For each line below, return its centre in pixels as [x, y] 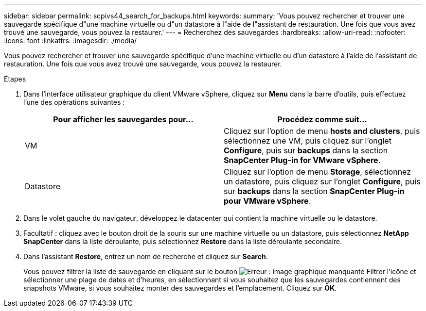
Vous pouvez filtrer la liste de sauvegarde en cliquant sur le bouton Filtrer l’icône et [220, 271]
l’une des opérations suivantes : [74, 102]
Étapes [15, 79]
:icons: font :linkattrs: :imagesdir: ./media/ [71, 41]
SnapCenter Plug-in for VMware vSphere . [302, 160]
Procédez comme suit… [322, 119]
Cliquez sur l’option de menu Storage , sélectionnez [318, 172]
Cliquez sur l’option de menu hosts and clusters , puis [322, 131]
